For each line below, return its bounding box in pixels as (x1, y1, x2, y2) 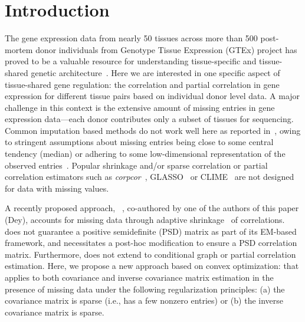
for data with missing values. (5, 182, 109, 194)
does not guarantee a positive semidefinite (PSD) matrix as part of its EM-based (5, 225, 297, 237)
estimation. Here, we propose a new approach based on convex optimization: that (5, 259, 299, 272)
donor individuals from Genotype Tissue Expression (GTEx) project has (35, 43, 297, 55)
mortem (5, 43, 33, 55)
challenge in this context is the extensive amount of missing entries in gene (5, 101, 275, 113)
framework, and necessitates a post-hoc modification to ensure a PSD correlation (5, 236, 297, 249)
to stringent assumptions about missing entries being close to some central (5, 136, 274, 148)
